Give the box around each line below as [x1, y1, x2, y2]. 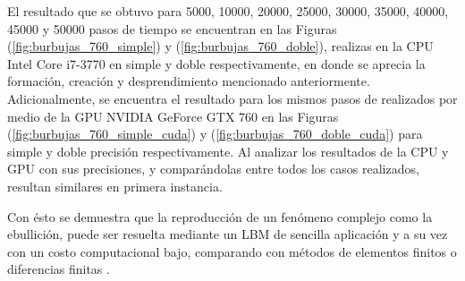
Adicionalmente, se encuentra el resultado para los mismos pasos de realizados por [7, 89, 458, 107]
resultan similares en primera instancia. [7, 176, 223, 195]
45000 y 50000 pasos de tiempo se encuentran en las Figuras [7, 19, 337, 38]
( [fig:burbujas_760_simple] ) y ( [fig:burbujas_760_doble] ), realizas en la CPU [7, 37, 434, 55]
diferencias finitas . [7, 260, 110, 278]
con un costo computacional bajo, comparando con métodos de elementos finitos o [7, 242, 457, 260]
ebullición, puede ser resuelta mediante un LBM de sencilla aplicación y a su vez [7, 225, 448, 243]
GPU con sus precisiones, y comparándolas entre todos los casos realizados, [7, 159, 419, 178]
